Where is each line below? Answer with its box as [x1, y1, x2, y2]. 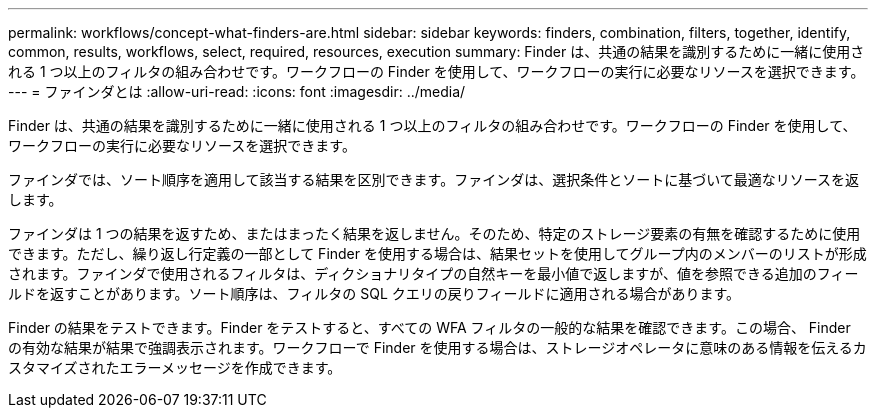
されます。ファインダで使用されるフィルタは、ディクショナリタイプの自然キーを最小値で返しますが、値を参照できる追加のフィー [8, 265, 859, 282]
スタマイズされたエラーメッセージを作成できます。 [8, 359, 342, 376]
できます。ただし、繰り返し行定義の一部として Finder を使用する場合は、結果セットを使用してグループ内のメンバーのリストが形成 [8, 245, 867, 262]
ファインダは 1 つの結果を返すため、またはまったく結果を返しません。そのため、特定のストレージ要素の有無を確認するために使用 [8, 225, 861, 242]
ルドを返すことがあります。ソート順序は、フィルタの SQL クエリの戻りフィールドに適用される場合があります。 [8, 285, 741, 302]
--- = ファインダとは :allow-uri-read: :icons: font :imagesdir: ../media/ [8, 83, 466, 100]
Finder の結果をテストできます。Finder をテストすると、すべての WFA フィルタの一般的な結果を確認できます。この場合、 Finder [8, 319, 851, 336]
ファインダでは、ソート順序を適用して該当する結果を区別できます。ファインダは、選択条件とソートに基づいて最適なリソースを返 [8, 171, 860, 188]
